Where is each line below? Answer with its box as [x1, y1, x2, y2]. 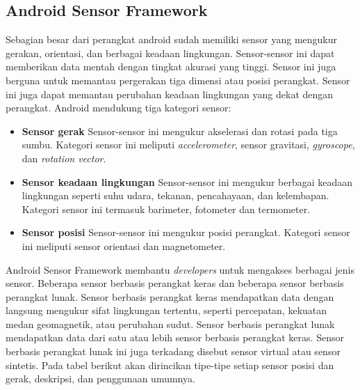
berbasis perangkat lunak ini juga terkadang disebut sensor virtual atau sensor [6, 344, 341, 359]
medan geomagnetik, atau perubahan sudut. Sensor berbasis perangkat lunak [6, 316, 335, 331]
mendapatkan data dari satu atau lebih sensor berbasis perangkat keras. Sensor [6, 330, 344, 345]
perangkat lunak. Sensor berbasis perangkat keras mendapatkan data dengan [6, 289, 334, 304]
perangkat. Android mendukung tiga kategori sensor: [6, 100, 231, 115]
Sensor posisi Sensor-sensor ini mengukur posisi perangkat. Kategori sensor [22, 225, 350, 240]
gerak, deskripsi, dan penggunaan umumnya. [6, 371, 195, 386]
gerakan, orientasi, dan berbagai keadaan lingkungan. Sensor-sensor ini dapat [6, 45, 335, 60]
